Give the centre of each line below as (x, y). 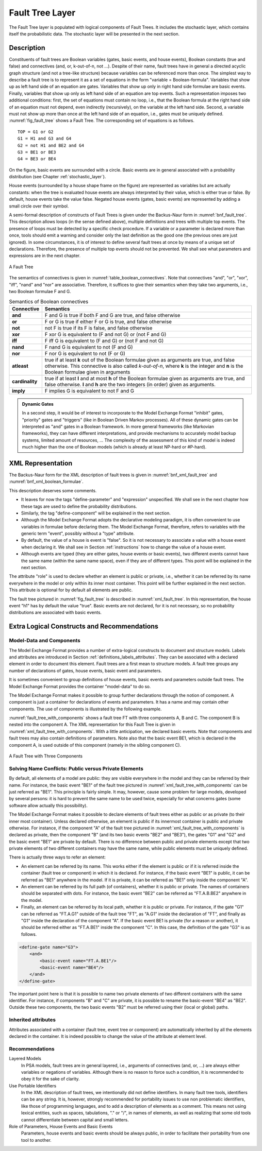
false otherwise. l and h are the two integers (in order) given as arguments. (130, 384)
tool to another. (36, 1140)
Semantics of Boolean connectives (49, 301)
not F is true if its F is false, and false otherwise (98, 328)
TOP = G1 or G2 (36, 132)
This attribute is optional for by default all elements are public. (71, 590)
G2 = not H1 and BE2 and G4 (51, 145)
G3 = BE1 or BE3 (37, 152)
